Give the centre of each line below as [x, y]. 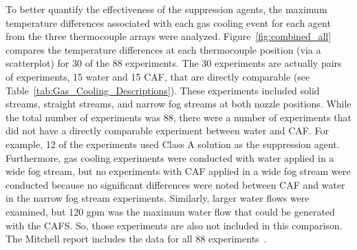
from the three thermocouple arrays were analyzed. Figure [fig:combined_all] [169, 36]
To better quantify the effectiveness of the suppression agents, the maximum [166, 9]
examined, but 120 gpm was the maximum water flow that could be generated [170, 211]
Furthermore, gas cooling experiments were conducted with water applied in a [170, 157]
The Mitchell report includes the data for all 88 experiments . [136, 239]
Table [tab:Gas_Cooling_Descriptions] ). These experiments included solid [163, 90]
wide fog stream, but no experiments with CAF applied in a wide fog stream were [178, 171]
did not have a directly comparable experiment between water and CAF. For [167, 131]
